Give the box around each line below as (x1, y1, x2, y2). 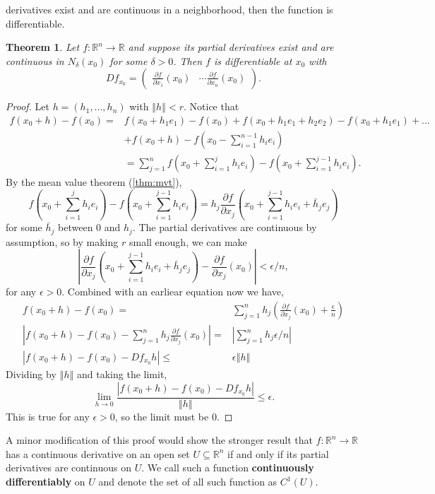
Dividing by (6, 367, 56, 382)
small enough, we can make (129, 234, 247, 249)
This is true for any (6, 408, 90, 423)
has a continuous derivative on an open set (6, 446, 190, 461)
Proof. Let (6, 99, 49, 114)
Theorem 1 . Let (6, 40, 80, 54)
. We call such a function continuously (141, 460, 314, 475)
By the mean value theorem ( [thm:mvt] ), (6, 175, 182, 189)
